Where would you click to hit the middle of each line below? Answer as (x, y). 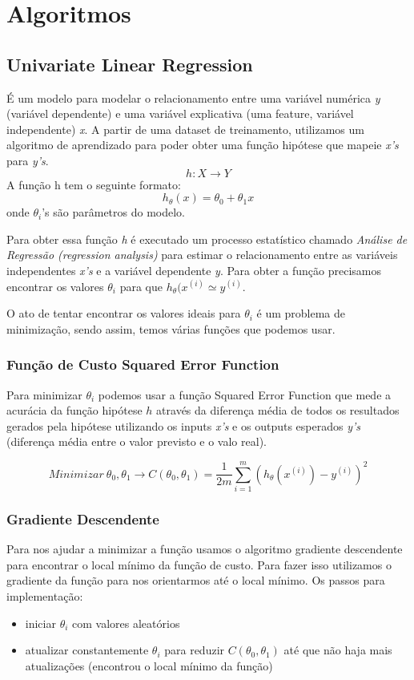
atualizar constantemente (87, 650)
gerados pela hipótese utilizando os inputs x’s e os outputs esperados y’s (183, 425)
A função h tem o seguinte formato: (94, 184)
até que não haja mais (338, 650)
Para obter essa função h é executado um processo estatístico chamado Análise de (207, 239)
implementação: (45, 596)
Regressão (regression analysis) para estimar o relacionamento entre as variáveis (202, 255)
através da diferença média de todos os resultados (278, 410)
